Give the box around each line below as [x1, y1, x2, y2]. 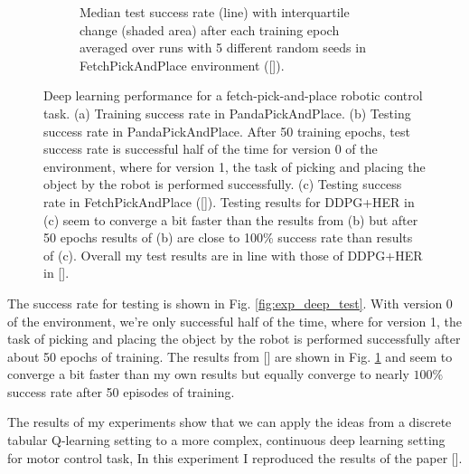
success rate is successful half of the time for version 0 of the [43, 139, 378, 158]
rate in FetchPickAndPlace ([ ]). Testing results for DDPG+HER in [43, 192, 415, 211]
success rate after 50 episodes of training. [7, 382, 235, 401]
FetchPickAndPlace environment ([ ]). [80, 55, 285, 74]
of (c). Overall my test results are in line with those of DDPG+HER [43, 245, 423, 264]
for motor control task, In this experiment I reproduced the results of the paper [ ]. [7, 448, 463, 467]
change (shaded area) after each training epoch [80, 20, 340, 39]
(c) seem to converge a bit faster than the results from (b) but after [43, 210, 418, 229]
